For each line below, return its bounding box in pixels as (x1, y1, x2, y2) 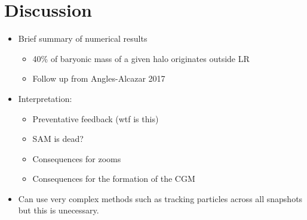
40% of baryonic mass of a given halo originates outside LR (32, 52, 250, 64)
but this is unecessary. (18, 204, 99, 216)
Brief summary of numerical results (18, 32, 148, 45)
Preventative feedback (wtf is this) (32, 112, 159, 125)
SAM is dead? (32, 132, 84, 145)
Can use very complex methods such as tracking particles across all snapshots (18, 192, 303, 204)
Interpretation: (18, 92, 72, 104)
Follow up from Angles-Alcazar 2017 (32, 72, 165, 85)
